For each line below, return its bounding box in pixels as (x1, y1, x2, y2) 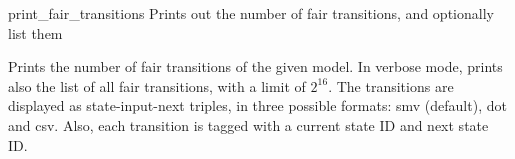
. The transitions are (328, 75, 454, 96)
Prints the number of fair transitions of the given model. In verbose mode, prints (8, 56, 503, 77)
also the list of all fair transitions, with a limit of (8, 75, 306, 96)
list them (8, 22, 63, 43)
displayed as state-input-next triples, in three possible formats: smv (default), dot (8, 95, 507, 116)
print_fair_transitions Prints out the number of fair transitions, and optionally (8, 3, 494, 23)
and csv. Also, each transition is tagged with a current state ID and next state (8, 114, 489, 135)
